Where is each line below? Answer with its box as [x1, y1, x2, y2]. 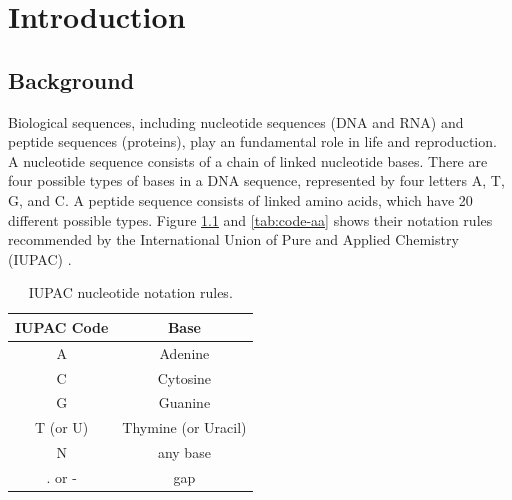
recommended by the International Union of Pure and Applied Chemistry [8, 229, 459, 250]
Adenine [159, 342, 210, 363]
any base [157, 442, 211, 463]
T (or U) [35, 417, 89, 438]
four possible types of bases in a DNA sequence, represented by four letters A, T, [8, 170, 505, 191]
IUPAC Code [15, 316, 109, 337]
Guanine [158, 392, 211, 413]
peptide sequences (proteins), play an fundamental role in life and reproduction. [8, 131, 497, 152]
